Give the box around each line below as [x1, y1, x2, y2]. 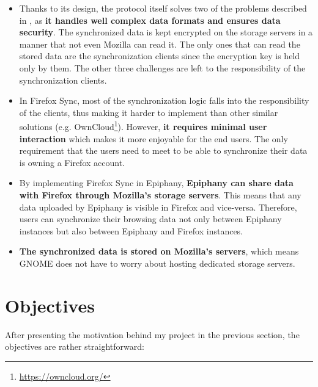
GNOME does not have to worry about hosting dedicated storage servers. [19, 256, 295, 269]
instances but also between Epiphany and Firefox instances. [19, 224, 243, 237]
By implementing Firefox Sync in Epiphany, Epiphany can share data [19, 176, 294, 189]
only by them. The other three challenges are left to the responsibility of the [19, 61, 306, 74]
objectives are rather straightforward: [5, 340, 144, 353]
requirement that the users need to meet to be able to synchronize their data [19, 144, 308, 157]
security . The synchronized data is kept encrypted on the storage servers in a [19, 26, 313, 38]
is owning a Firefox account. [19, 156, 125, 168]
